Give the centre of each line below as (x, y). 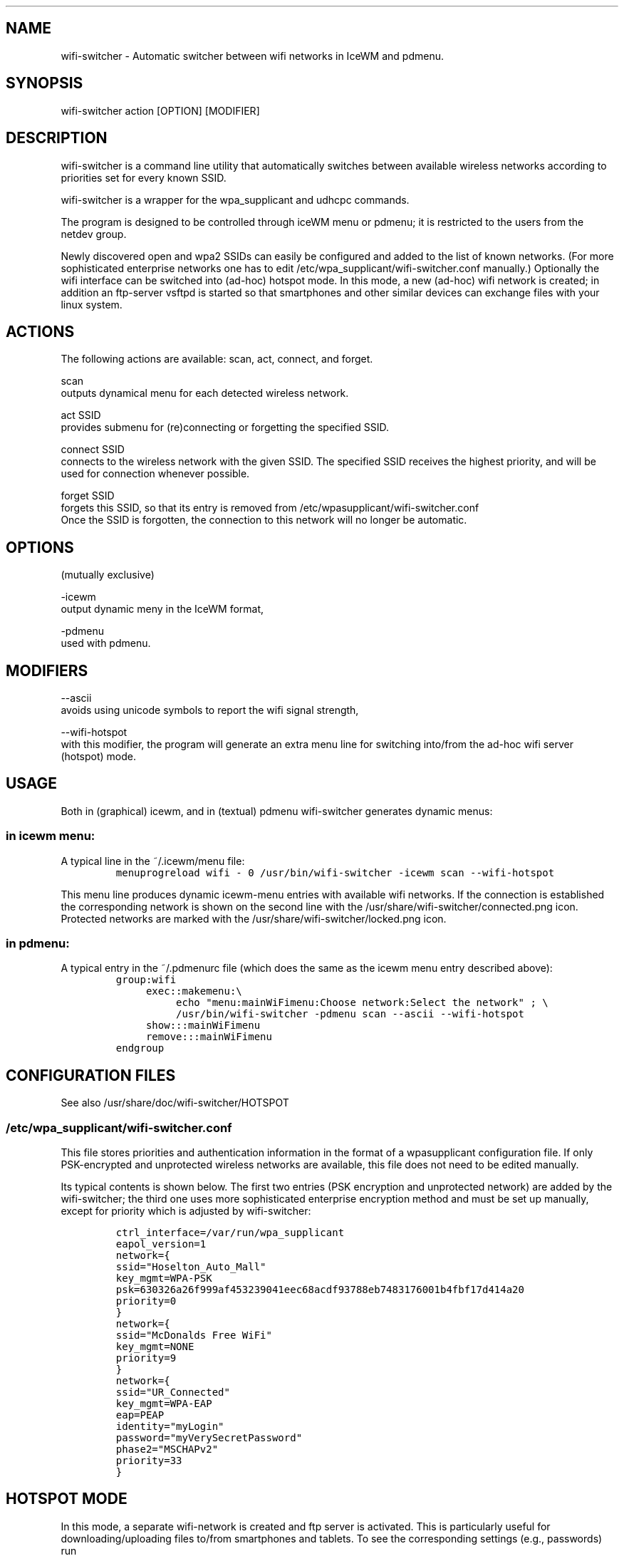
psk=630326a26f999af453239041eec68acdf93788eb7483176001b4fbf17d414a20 (320, 1290)
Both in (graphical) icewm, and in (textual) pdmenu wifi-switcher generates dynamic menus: (277, 811)
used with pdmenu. (106, 643)
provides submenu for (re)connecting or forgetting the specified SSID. (225, 427)
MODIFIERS (47, 670)
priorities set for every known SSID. (144, 177)
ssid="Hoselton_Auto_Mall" (191, 1267)
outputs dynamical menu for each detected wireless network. (205, 393)
